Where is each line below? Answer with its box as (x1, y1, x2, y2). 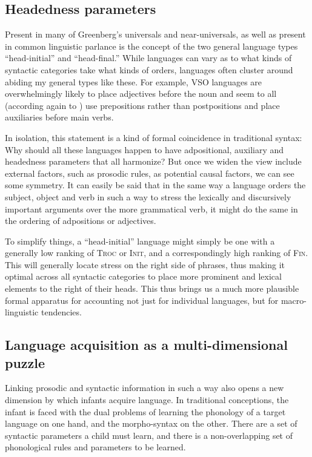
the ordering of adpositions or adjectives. (5, 214, 156, 227)
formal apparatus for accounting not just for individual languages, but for (5, 294, 279, 306)
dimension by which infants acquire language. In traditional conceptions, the (5, 393, 289, 406)
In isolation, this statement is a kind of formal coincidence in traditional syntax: (5, 131, 302, 143)
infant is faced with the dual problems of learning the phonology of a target (5, 405, 286, 418)
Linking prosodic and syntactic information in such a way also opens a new (5, 381, 284, 394)
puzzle (5, 353, 45, 372)
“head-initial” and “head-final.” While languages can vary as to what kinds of (5, 51, 292, 64)
